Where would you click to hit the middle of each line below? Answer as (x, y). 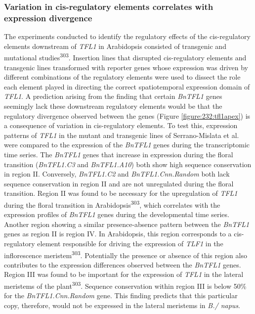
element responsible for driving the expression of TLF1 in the (130, 243)
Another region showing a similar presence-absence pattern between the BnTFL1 (127, 224)
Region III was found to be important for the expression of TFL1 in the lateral (124, 274)
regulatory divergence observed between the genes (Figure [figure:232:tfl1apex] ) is (127, 115)
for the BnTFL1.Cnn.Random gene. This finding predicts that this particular (121, 295)
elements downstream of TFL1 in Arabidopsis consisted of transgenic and (115, 46)
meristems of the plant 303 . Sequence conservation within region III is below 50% (125, 285)
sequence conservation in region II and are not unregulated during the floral (119, 183)
